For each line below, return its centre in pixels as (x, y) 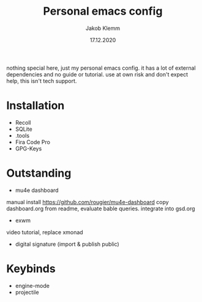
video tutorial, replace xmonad (45, 232)
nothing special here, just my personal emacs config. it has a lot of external (101, 68)
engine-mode (32, 285)
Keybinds (31, 269)
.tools (22, 135)
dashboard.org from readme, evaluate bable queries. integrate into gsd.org (101, 208)
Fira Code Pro (33, 142)
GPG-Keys (28, 149)
